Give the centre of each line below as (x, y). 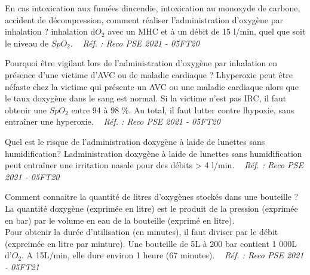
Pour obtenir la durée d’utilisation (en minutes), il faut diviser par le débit (142, 232)
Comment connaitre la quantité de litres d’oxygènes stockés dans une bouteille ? (152, 197)
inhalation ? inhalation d (50, 31)
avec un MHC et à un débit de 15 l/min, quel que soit (207, 31)
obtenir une (26, 109)
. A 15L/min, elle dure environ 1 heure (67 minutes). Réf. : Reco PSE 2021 (163, 255)
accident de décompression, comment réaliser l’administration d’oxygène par (144, 19)
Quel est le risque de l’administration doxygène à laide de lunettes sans (135, 141)
